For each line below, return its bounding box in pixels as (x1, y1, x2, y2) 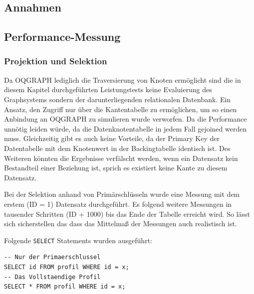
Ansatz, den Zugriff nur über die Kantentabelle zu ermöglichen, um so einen (4, 104, 237, 114)
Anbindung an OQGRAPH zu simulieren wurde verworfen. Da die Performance (4, 114, 247, 124)
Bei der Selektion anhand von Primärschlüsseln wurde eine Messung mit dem (4, 189, 240, 199)
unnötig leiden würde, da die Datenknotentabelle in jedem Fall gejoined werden (4, 123, 247, 134)
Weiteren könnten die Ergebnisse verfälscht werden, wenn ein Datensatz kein (4, 152, 238, 163)
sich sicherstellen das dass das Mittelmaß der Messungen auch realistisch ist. (4, 218, 237, 229)
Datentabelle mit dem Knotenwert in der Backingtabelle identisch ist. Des (4, 143, 231, 153)
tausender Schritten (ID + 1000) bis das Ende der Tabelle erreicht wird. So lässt (4, 208, 250, 219)
